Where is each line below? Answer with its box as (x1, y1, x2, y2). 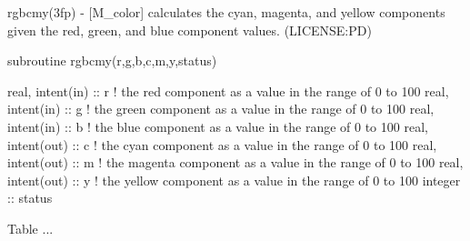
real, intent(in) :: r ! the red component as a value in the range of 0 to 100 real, (7, 81, 449, 100)
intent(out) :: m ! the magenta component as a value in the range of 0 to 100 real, (7, 153, 464, 172)
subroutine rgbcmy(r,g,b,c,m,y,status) (7, 51, 217, 70)
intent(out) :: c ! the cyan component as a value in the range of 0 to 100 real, (7, 135, 437, 154)
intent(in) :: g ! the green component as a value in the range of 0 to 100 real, (7, 99, 435, 118)
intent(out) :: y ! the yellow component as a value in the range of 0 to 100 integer (7, 170, 461, 189)
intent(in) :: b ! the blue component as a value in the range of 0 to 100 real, (7, 116, 428, 136)
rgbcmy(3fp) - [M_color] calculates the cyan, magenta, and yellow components (7, 3, 445, 21)
